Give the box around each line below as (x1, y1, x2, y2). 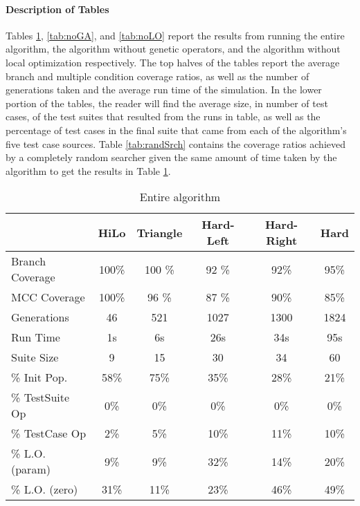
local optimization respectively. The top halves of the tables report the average (6, 55, 340, 69)
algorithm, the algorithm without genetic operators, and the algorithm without (6, 41, 341, 56)
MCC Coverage (11, 289, 85, 306)
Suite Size (11, 349, 59, 366)
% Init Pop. (11, 369, 68, 386)
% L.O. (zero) (11, 481, 78, 498)
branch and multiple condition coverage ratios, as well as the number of (6, 68, 309, 83)
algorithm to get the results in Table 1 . (6, 163, 171, 178)
